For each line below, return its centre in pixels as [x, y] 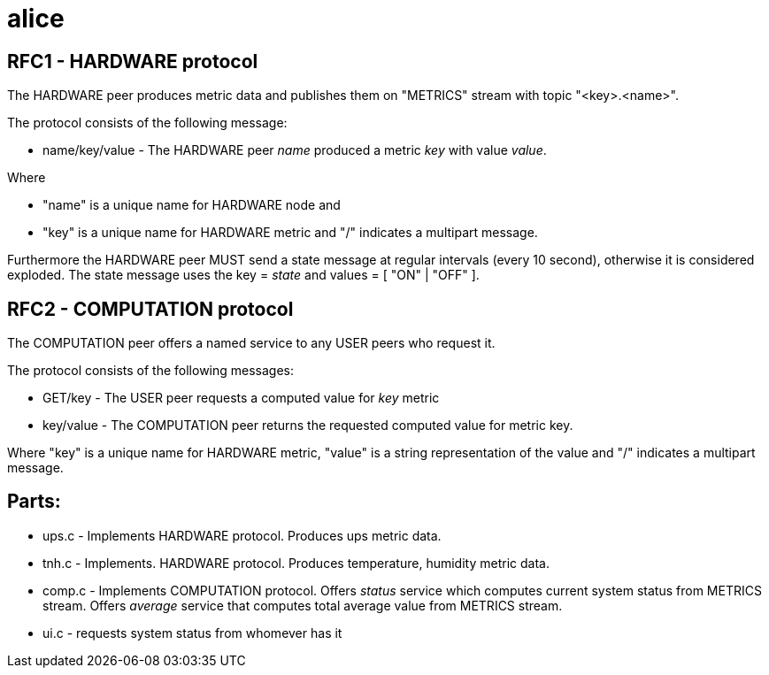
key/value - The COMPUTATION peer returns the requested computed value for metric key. [308, 426]
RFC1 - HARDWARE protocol [133, 61]
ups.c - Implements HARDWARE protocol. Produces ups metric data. [242, 535]
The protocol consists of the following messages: [151, 371]
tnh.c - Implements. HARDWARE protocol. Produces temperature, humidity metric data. [296, 563]
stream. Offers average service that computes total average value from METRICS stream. [303, 605]
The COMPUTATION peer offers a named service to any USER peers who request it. [251, 343]
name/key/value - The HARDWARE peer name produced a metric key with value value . [295, 150]
